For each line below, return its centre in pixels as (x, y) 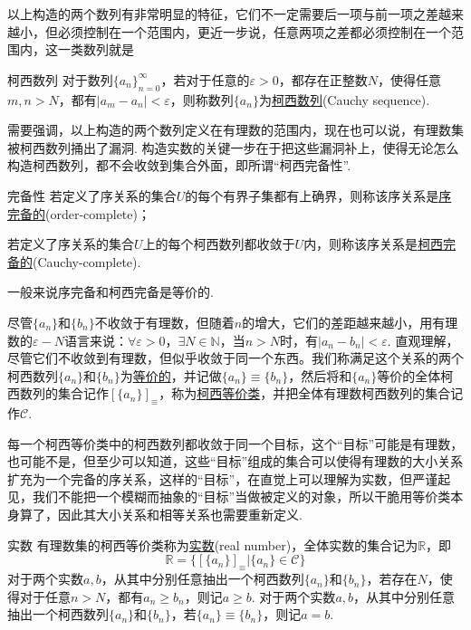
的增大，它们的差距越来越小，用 (337, 322)
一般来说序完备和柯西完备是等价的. (111, 292)
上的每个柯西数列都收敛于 (219, 244)
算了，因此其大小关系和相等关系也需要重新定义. (161, 515)
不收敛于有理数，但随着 (164, 322)
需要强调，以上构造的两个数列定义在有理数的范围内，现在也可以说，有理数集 (235, 130)
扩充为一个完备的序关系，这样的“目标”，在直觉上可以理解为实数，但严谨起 (229, 478)
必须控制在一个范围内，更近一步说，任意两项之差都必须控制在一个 (254, 31)
